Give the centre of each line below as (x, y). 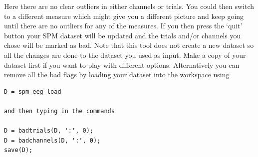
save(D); (18, 150)
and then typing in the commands (59, 111)
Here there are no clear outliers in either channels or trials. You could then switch (129, 6)
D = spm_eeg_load (33, 91)
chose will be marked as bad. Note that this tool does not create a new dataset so (129, 45)
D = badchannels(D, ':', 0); (52, 140)
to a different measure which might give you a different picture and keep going (124, 16)
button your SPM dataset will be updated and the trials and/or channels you (123, 35)
